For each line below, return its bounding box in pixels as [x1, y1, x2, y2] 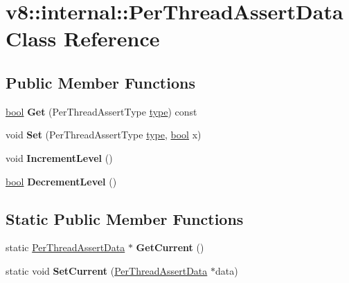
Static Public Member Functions [6, 208, 244, 229]
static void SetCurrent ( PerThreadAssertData [6, 263, 208, 277]
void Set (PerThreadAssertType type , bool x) [6, 127, 202, 142]
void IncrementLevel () [6, 150, 113, 165]
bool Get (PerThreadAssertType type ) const [6, 104, 197, 118]
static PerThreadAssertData [6, 240, 125, 255]
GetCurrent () [136, 240, 204, 255]
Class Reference [6, 24, 160, 53]
